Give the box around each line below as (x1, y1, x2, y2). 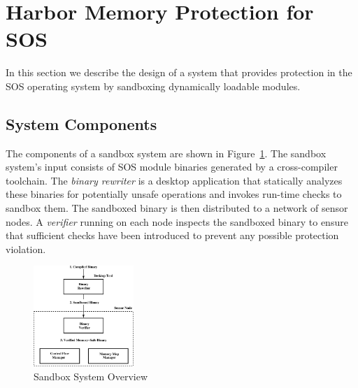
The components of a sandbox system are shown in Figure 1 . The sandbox (6, 145, 327, 160)
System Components (6, 113, 157, 134)
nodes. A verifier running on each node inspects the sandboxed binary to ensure (6, 214, 348, 229)
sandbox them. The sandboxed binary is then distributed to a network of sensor (6, 201, 348, 215)
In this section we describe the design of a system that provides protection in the (6, 65, 352, 80)
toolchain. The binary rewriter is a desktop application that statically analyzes (6, 173, 343, 187)
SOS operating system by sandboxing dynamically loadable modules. (6, 78, 301, 93)
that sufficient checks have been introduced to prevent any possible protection (6, 228, 339, 243)
